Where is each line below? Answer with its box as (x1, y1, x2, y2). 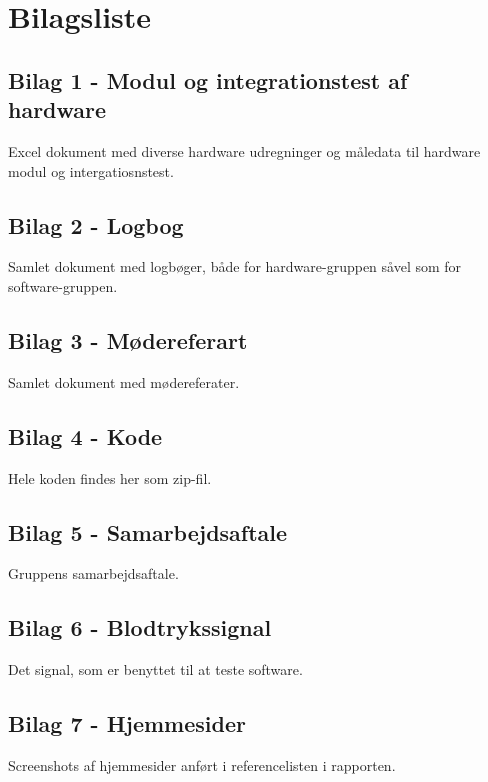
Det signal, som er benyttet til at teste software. (8, 659, 303, 680)
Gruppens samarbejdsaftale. (8, 563, 179, 584)
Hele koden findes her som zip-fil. (8, 467, 212, 488)
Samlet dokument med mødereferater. (8, 371, 240, 392)
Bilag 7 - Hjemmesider (8, 708, 246, 739)
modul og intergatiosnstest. (8, 160, 174, 181)
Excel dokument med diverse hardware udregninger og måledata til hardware (8, 140, 481, 161)
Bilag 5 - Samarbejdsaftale (8, 516, 288, 547)
